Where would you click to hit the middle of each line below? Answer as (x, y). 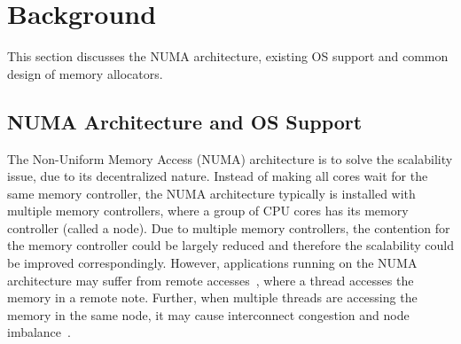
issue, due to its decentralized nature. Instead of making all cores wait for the (218, 176)
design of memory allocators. (85, 73)
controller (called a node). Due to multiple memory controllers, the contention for (229, 227)
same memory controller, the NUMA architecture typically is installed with (211, 193)
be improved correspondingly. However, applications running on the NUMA (212, 263)
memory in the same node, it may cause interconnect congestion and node (208, 314)
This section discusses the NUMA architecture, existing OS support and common (228, 56)
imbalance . (39, 332)
